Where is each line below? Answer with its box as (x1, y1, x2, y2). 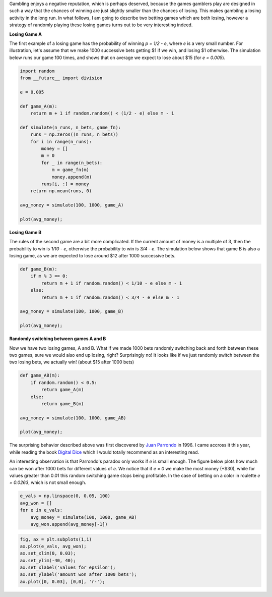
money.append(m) (51, 174, 92, 180)
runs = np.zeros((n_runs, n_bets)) (30, 132, 118, 137)
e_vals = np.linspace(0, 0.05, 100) (20, 493, 111, 499)
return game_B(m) (41, 401, 84, 406)
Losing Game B (9, 229, 42, 235)
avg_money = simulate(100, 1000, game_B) (20, 308, 124, 314)
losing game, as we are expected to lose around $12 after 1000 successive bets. (9, 253, 176, 259)
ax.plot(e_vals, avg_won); (20, 543, 87, 549)
